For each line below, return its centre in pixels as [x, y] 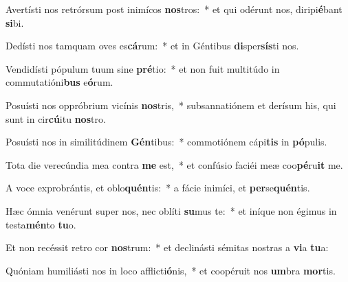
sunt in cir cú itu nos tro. [56, 118]
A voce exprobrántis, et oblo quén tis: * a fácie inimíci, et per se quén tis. [158, 188]
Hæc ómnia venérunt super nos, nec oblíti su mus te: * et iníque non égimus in [171, 210]
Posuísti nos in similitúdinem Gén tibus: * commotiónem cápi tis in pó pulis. [166, 142]
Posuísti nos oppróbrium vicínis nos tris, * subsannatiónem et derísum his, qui [171, 105]
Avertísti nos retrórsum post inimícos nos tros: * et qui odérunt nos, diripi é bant [174, 9]
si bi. [15, 22]
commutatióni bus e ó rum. [59, 82]
